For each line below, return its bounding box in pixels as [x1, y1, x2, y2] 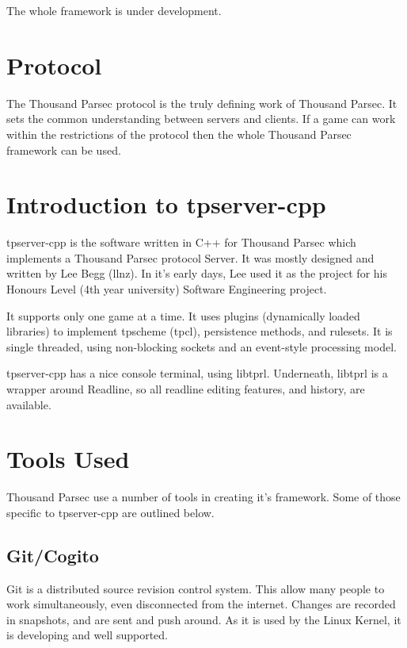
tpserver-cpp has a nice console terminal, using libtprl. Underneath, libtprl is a [6, 365, 388, 382]
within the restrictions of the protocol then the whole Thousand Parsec [6, 125, 352, 142]
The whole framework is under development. [6, 2, 222, 18]
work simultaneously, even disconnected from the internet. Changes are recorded [6, 596, 396, 612]
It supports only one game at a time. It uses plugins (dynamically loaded [6, 307, 360, 324]
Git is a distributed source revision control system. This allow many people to [6, 580, 385, 596]
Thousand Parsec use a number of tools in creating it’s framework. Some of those [6, 489, 401, 505]
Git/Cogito [6, 543, 99, 567]
